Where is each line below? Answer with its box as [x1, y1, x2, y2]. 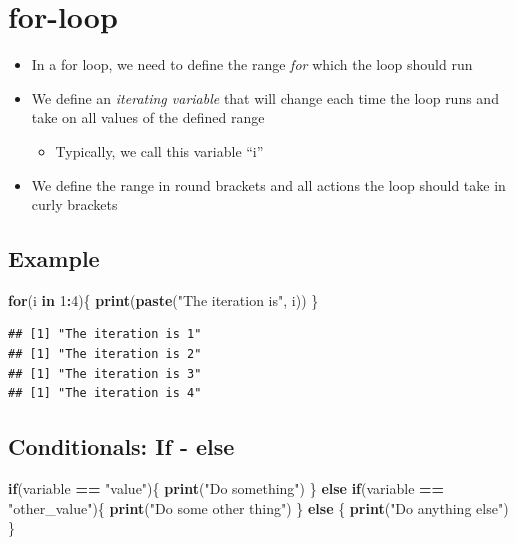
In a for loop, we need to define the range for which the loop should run [31, 54, 473, 75]
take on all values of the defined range [31, 107, 265, 128]
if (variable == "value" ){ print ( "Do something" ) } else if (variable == [8, 478, 445, 499]
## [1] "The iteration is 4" [8, 386, 202, 401]
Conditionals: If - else [8, 431, 235, 462]
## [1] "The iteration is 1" [8, 327, 202, 342]
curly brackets [31, 194, 118, 215]
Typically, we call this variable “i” [55, 140, 264, 161]
